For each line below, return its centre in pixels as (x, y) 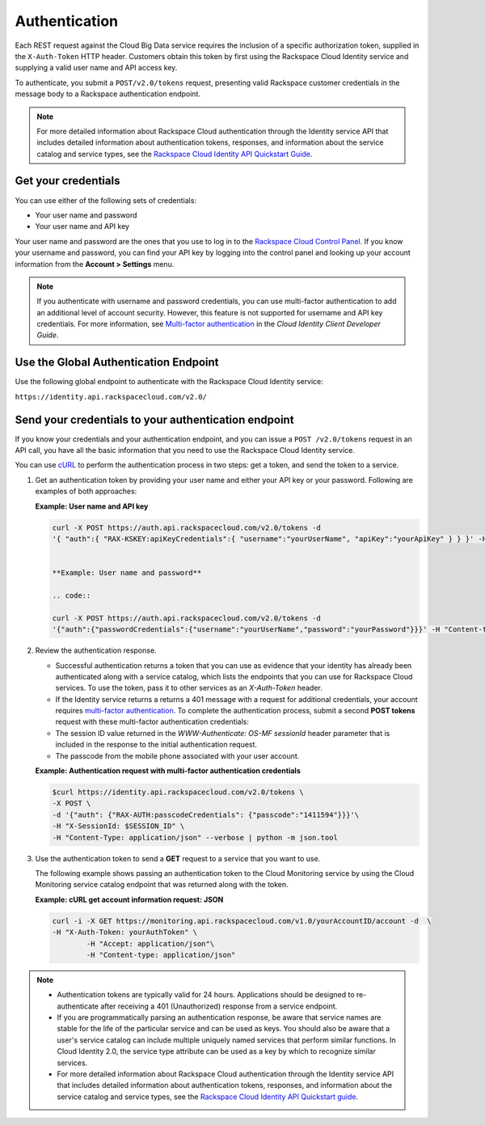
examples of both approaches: (86, 491)
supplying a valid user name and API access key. (96, 68)
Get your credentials (67, 181)
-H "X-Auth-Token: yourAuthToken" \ (125, 933)
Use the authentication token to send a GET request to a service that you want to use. (178, 858)
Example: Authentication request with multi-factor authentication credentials (168, 771)
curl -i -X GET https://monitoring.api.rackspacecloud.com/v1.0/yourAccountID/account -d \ (242, 921)
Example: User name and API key (92, 506)
